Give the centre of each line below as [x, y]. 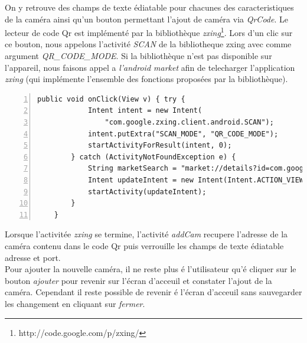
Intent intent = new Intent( [145, 111]
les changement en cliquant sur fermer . [75, 303]
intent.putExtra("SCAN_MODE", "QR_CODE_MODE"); [183, 134]
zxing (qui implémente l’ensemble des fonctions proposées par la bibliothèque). [146, 79]
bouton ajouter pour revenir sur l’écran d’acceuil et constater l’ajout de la [138, 280]
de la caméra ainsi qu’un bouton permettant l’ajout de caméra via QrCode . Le [146, 19]
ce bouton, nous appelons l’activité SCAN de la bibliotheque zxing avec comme [148, 44]
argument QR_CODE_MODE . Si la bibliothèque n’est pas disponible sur [138, 56]
